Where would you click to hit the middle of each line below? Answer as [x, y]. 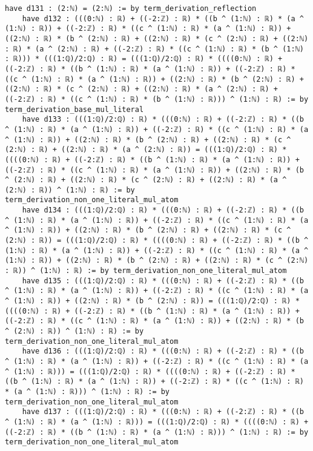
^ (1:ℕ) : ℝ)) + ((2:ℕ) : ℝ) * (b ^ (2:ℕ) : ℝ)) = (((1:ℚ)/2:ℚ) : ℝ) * [152, 301]
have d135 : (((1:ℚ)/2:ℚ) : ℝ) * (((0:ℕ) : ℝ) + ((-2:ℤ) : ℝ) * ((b [163, 281]
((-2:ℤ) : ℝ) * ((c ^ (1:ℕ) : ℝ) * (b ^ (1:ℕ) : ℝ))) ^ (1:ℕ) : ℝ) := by [157, 99]
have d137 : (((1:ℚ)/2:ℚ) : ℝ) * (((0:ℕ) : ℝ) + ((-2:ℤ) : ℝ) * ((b [163, 412]
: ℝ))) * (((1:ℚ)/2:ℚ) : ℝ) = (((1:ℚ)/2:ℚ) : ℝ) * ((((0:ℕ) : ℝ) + [144, 59]
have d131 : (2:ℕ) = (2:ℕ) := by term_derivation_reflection [131, 8]
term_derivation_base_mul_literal [74, 109]
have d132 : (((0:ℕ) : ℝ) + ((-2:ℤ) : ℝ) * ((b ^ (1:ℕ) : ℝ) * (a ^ [163, 18]
